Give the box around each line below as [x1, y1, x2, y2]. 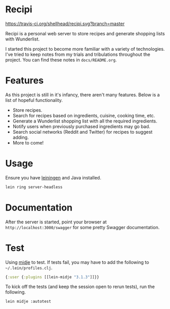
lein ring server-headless [5, 184, 63, 190]
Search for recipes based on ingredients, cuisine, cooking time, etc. [12, 112, 155, 118]
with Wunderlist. [5, 36, 40, 42]
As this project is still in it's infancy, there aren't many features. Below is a [5, 91, 160, 98]
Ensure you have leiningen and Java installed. [5, 174, 102, 180]
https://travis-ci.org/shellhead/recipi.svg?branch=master [5, 20, 125, 27]
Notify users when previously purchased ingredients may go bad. [12, 123, 151, 129]
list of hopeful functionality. [5, 97, 63, 103]
